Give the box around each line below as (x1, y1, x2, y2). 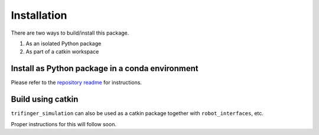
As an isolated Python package (25, 40, 102, 47)
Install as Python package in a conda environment (11, 63, 199, 73)
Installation (11, 9, 67, 22)
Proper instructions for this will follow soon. (11, 120, 116, 127)
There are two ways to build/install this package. (11, 29, 129, 36)
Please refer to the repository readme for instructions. (11, 79, 142, 86)
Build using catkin (11, 95, 79, 104)
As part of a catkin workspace (25, 48, 99, 55)
